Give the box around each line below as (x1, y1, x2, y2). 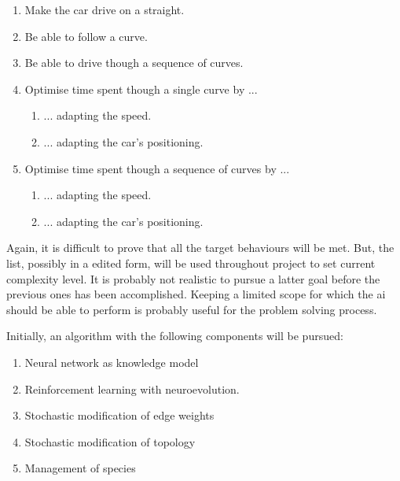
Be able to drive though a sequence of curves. (24, 54, 244, 71)
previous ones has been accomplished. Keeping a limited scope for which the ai (6, 286, 386, 302)
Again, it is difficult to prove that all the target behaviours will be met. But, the (6, 239, 394, 256)
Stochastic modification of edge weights (24, 407, 215, 424)
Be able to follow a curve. (24, 28, 148, 44)
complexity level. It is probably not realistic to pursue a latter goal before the (6, 270, 380, 287)
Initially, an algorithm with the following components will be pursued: (6, 327, 343, 344)
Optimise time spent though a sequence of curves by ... (24, 160, 290, 176)
